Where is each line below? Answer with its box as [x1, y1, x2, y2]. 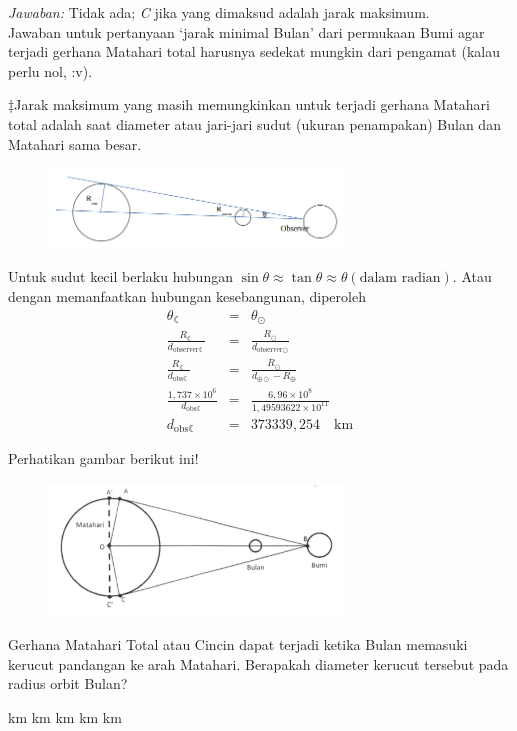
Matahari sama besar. [8, 133, 142, 154]
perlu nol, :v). [8, 60, 93, 81]
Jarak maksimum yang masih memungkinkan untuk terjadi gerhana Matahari [14, 94, 490, 115]
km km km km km [8, 707, 122, 728]
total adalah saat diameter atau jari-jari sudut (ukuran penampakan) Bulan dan [8, 113, 501, 134]
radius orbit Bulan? [8, 673, 128, 694]
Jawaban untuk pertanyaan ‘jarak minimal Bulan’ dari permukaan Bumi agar [8, 21, 485, 42]
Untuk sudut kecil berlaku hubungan [8, 266, 233, 287]
